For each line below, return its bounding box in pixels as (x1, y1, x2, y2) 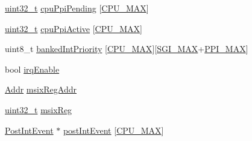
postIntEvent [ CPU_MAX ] (63, 123, 164, 136)
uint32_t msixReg (5, 103, 72, 116)
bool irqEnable (5, 62, 60, 75)
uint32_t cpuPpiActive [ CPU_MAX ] (5, 22, 142, 34)
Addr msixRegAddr (5, 83, 77, 96)
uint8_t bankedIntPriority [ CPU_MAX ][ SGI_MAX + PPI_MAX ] (5, 42, 248, 55)
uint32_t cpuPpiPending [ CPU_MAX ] (5, 2, 149, 14)
